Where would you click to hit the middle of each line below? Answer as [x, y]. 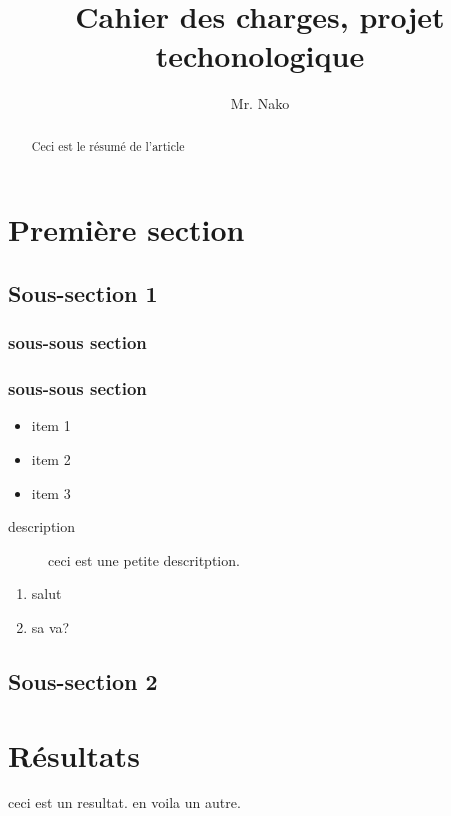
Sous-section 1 [83, 292]
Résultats [74, 754]
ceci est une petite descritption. [144, 559]
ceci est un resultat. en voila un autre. [124, 802]
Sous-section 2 [83, 680]
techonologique [260, 55]
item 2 [51, 458]
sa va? [50, 626]
